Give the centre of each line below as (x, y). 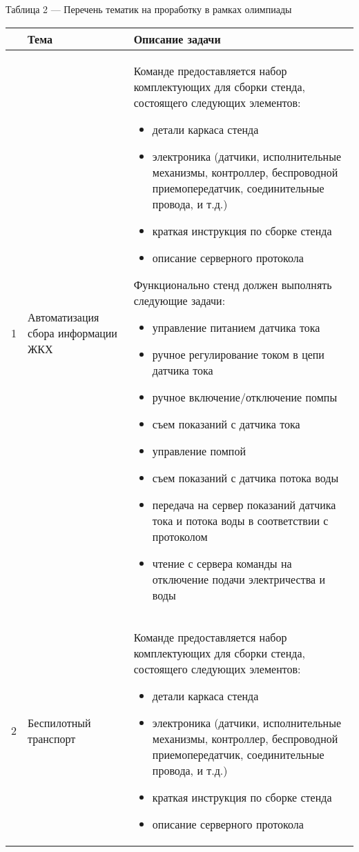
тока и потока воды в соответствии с (240, 520)
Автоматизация (64, 317)
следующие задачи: (179, 300)
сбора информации (72, 333)
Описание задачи (177, 39)
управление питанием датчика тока (236, 327)
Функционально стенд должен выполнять (233, 284)
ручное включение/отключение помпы (245, 397)
